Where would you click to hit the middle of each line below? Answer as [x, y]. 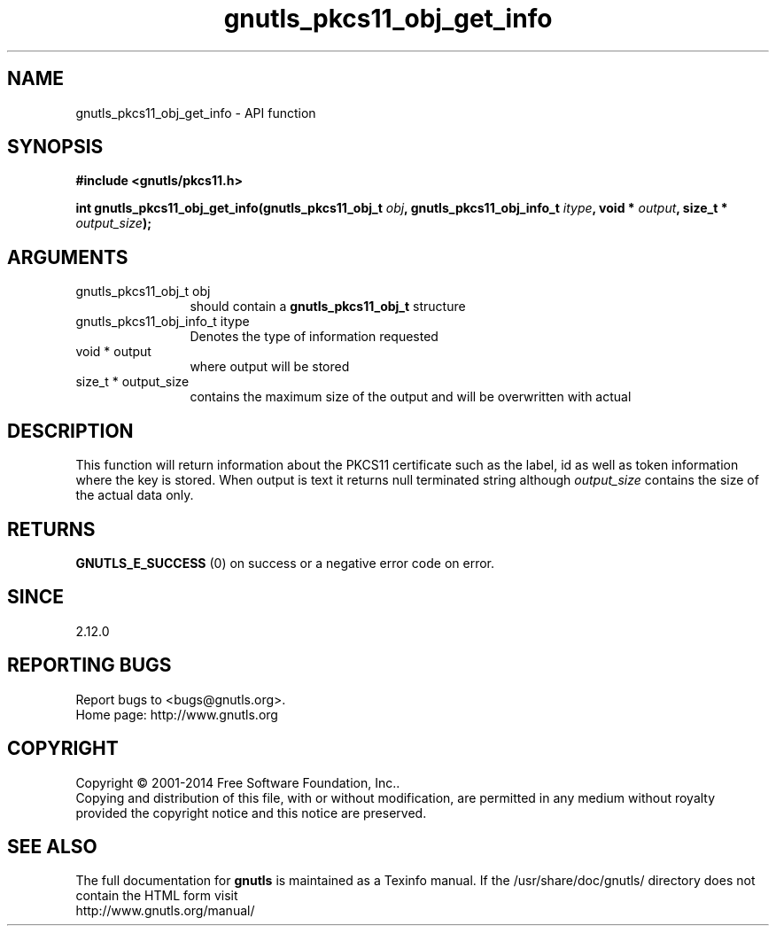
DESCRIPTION [70, 431]
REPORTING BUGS [89, 665]
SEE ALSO [52, 846]
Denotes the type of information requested [314, 337]
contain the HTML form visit [157, 896]
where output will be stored [270, 367]
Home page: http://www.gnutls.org [177, 714]
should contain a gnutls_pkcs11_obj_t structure [328, 307]
